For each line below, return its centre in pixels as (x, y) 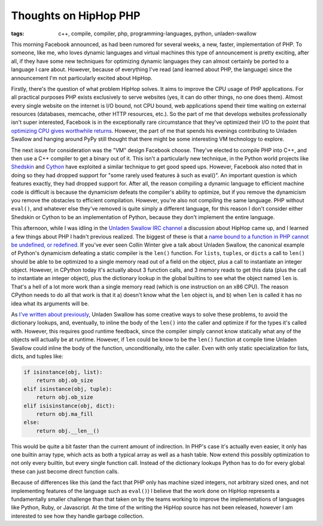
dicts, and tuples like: (37, 356)
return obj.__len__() (68, 431)
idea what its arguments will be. (50, 303)
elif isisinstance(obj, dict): (70, 406)
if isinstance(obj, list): (63, 372)
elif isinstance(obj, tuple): (68, 389)
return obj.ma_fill (65, 414)
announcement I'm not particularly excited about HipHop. (82, 78)
